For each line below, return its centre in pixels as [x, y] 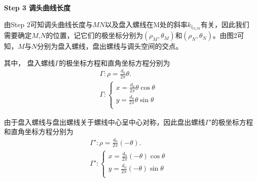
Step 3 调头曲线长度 [37, 7]
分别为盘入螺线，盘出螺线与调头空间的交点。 [110, 46]
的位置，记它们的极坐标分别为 [94, 35]
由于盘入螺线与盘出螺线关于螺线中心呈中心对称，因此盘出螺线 [104, 122]
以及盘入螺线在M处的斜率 [146, 24]
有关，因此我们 [225, 24]
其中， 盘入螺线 [29, 62]
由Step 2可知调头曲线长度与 [48, 24]
